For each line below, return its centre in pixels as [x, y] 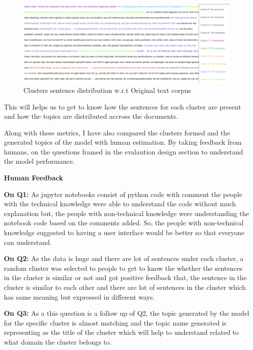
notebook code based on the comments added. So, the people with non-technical [124, 223]
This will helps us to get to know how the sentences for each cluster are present [123, 106]
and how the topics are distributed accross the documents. [91, 116]
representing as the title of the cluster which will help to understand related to [121, 332]
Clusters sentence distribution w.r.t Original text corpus [107, 90]
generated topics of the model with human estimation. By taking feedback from [123, 142]
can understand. [28, 242]
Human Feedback [34, 178]
